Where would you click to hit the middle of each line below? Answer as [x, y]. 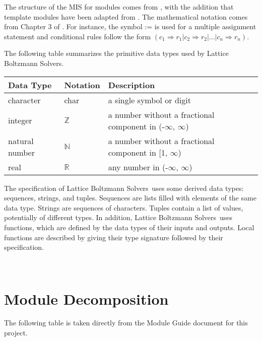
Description [132, 85]
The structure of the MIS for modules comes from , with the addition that [119, 7]
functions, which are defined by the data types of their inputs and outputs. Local [129, 227]
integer [20, 120]
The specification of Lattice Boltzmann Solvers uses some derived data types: [124, 188]
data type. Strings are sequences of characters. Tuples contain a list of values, [124, 207]
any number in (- [138, 167]
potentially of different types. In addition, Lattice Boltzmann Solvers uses [118, 217]
